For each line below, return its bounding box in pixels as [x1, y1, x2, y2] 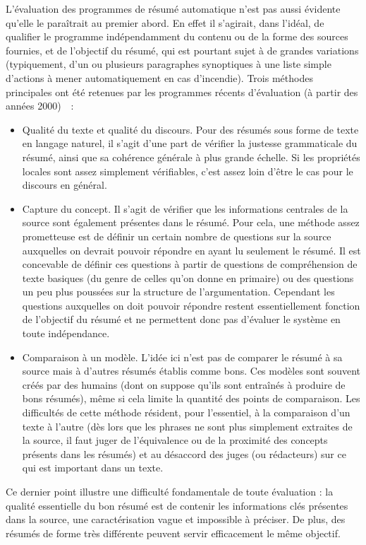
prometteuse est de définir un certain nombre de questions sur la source [22, 228, 331, 243]
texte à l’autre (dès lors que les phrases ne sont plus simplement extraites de [22, 418, 353, 433]
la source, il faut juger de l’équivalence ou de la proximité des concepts [22, 433, 328, 447]
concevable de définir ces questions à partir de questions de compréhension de [22, 257, 358, 271]
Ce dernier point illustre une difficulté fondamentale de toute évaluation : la [6, 484, 334, 498]
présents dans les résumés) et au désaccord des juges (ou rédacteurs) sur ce [22, 446, 346, 461]
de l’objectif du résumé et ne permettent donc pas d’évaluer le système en [22, 312, 341, 327]
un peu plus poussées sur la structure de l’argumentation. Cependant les [22, 284, 335, 299]
